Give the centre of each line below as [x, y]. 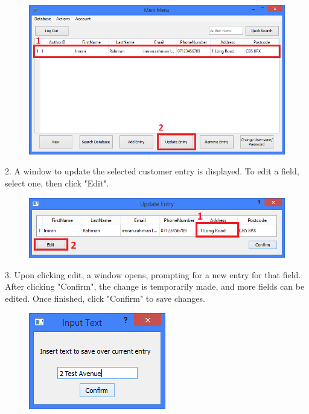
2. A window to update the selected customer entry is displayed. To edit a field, [152, 171]
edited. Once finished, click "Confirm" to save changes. [105, 298]
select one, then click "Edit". [57, 183]
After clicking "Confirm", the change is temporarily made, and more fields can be [155, 286]
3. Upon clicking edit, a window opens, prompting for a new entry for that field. [153, 274]
